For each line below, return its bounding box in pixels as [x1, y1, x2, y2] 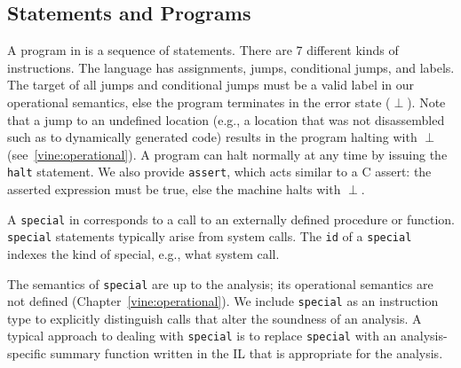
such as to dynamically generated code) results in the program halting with [7, 128, 417, 146]
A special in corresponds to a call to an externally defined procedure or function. [7, 209, 455, 228]
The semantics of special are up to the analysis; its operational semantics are [7, 274, 433, 293]
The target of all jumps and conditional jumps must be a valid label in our [7, 75, 415, 94]
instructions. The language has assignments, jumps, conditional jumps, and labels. [7, 58, 455, 76]
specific [7, 344, 47, 363]
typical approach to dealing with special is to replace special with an [7, 326, 397, 345]
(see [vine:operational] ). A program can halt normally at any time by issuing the [7, 145, 448, 163]
